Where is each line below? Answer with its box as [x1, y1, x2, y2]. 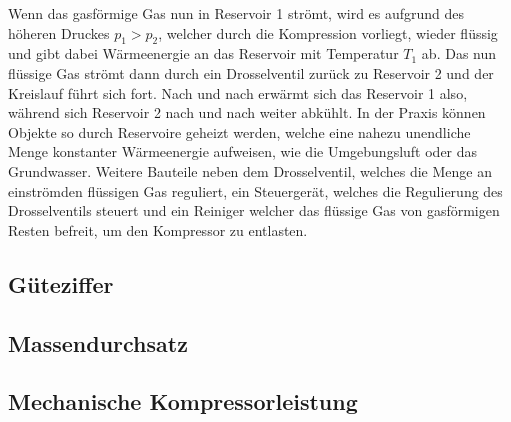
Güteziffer [8, 268, 114, 299]
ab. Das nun [421, 43, 497, 64]
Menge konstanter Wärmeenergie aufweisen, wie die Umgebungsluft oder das [8, 141, 478, 162]
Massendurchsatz [8, 327, 188, 358]
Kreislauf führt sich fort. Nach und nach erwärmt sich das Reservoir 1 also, [8, 82, 468, 103]
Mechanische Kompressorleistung [8, 386, 358, 417]
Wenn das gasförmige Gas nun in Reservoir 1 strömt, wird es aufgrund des [8, 3, 465, 23]
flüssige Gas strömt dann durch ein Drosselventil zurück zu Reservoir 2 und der [8, 62, 494, 83]
